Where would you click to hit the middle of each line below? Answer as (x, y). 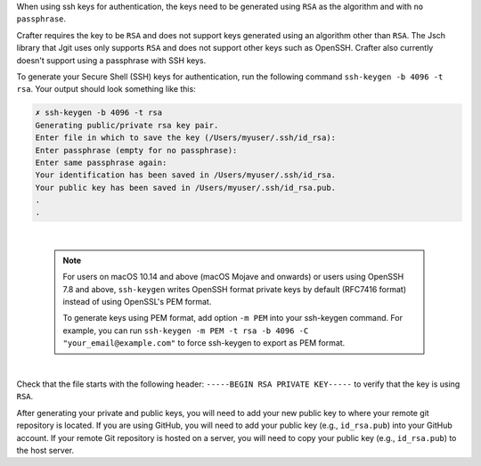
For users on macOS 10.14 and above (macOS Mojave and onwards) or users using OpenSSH (233, 277)
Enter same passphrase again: (101, 162)
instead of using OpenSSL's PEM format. (137, 302)
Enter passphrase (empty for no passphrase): (136, 150)
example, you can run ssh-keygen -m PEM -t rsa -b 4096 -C (186, 331)
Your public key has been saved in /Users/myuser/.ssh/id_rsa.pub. (186, 188)
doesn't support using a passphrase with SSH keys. (111, 60)
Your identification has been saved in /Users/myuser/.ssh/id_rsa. (186, 175)
